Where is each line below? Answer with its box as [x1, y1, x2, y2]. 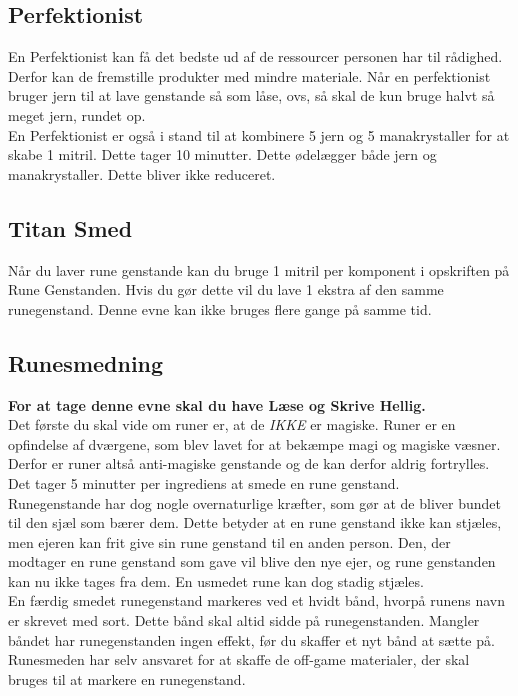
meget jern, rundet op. [8, 104, 146, 125]
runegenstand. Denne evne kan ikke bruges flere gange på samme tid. [8, 298, 432, 319]
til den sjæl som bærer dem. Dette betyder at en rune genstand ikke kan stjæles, [8, 512, 502, 533]
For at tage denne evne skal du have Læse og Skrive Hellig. [8, 394, 426, 415]
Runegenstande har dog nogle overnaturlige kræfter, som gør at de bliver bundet [8, 492, 501, 513]
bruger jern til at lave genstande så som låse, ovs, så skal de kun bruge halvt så [8, 85, 495, 106]
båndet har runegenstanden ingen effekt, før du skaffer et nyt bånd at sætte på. [8, 629, 495, 650]
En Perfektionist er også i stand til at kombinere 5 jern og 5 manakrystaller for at [8, 124, 510, 145]
